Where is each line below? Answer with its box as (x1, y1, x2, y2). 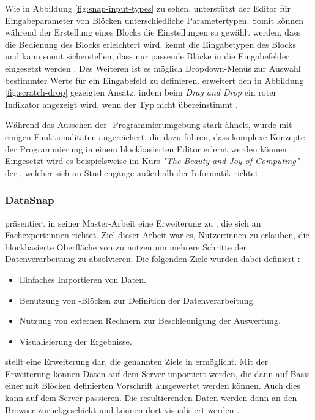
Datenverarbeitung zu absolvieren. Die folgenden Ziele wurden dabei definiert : (5, 252, 300, 265)
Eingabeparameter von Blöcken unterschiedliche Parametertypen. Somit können (5, 13, 304, 26)
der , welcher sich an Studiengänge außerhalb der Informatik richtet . (5, 166, 264, 179)
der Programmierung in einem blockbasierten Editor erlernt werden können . (5, 142, 292, 155)
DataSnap (5, 192, 54, 208)
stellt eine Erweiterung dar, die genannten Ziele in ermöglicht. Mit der (5, 355, 269, 368)
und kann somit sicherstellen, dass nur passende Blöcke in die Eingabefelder (5, 50, 289, 62)
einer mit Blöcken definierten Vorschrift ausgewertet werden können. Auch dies (5, 379, 300, 392)
